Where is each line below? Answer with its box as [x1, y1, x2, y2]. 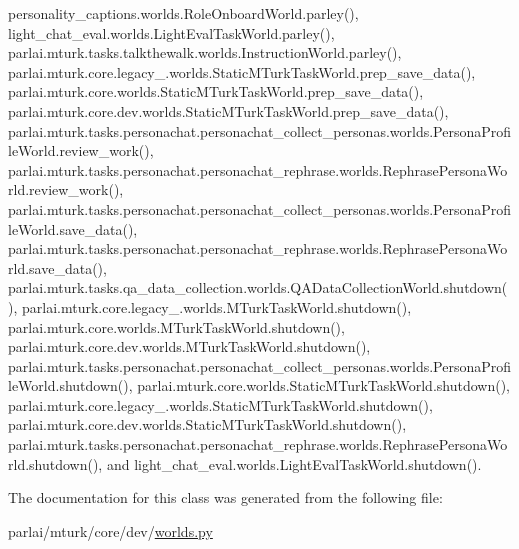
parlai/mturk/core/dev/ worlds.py [8, 520, 213, 541]
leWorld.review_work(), [8, 140, 154, 161]
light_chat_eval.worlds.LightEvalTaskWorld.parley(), [8, 22, 335, 43]
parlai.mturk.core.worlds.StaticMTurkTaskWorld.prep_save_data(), [8, 81, 424, 102]
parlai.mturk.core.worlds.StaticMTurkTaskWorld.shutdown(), [137, 375, 510, 396]
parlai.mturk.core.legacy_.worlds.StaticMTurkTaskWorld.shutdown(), [8, 394, 433, 415]
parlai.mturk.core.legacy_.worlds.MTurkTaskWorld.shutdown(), [21, 296, 412, 317]
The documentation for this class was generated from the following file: [8, 487, 443, 508]
